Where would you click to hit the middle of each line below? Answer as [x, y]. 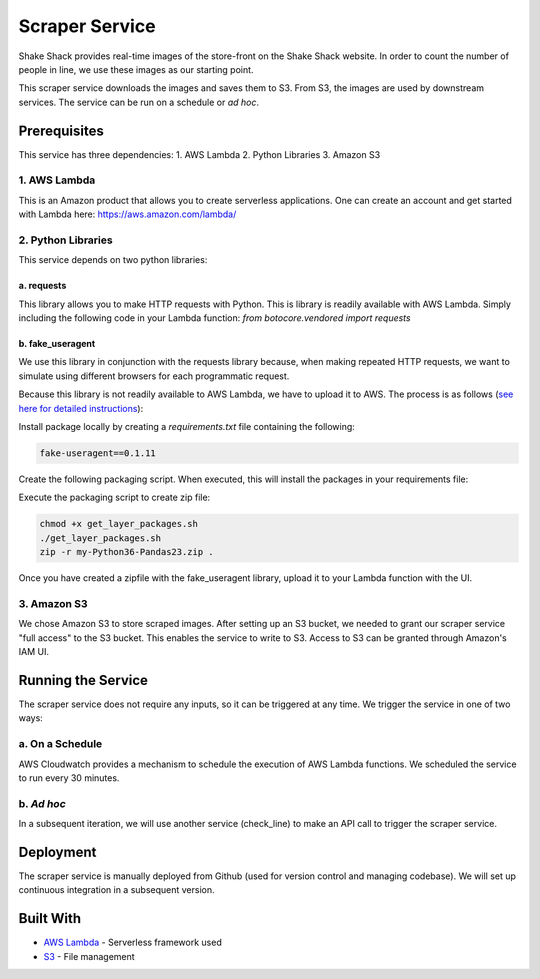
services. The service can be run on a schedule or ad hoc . [139, 102]
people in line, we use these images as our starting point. [136, 69]
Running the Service [83, 680]
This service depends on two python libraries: [113, 260]
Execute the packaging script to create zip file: [114, 497]
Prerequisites [61, 130]
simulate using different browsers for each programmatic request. [154, 376]
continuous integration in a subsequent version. [116, 890]
